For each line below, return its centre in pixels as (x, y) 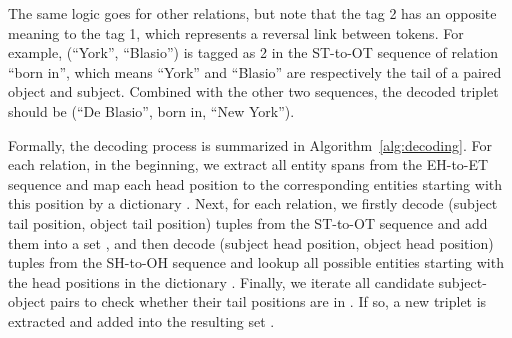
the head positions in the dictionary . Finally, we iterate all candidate (221, 281)
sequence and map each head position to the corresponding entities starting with (255, 183)
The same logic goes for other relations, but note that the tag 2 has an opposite (252, 13)
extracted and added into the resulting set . (141, 320)
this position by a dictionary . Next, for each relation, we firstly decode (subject (253, 203)
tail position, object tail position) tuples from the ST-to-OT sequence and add (248, 222)
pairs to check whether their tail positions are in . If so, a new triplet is (268, 301)
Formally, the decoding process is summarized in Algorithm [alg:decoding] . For (250, 144)
